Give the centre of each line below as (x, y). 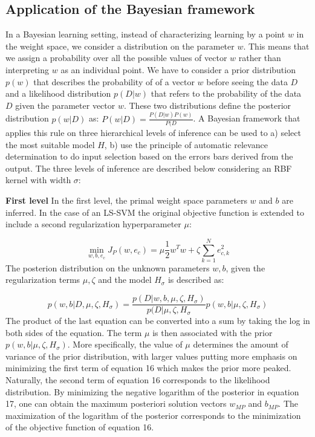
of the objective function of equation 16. (80, 427)
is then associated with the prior (213, 332)
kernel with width (38, 180)
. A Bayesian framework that (247, 118)
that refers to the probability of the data (226, 93)
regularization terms (43, 280)
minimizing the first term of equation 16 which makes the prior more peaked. (148, 368)
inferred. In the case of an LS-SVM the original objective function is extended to (155, 212)
